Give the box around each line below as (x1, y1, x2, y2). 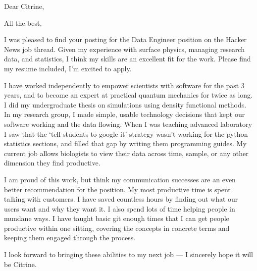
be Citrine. (4, 259, 37, 269)
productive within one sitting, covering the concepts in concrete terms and (4, 222, 230, 233)
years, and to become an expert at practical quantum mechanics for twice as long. (4, 90, 253, 100)
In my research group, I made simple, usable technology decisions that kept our (4, 109, 245, 119)
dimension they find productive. (4, 158, 101, 168)
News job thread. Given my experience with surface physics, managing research (4, 44, 245, 54)
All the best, (4, 17, 42, 28)
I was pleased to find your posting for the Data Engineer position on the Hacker (4, 34, 247, 45)
